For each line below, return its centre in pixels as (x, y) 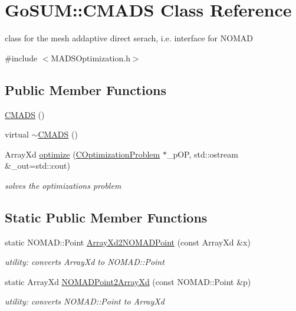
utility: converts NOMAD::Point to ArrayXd (85, 301)
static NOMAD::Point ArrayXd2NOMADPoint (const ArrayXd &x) (128, 242)
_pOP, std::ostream (202, 154)
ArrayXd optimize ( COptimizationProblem (83, 154)
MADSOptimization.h (91, 58)
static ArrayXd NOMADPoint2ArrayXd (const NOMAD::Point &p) (128, 281)
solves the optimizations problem (63, 185)
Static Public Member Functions (106, 217)
